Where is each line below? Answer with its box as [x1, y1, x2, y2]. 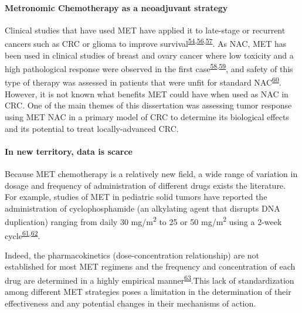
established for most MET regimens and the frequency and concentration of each [5, 260, 296, 273]
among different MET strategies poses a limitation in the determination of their [5, 285, 291, 298]
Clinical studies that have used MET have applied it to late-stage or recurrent [5, 23, 286, 36]
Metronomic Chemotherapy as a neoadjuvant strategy [5, 1, 228, 13]
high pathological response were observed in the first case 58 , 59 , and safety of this [5, 61, 293, 74]
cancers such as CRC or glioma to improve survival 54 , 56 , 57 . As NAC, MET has [5, 36, 287, 50]
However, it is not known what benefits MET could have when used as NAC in [5, 87, 289, 100]
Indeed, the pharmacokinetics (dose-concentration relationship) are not [5, 249, 260, 261]
